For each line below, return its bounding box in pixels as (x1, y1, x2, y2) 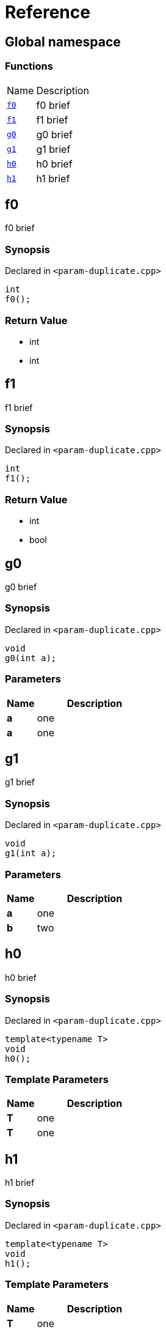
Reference (5, 2, 90, 23)
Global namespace (5, 34, 121, 50)
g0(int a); (5, 653, 57, 663)
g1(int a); (5, 848, 57, 859)
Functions (5, 60, 53, 73)
